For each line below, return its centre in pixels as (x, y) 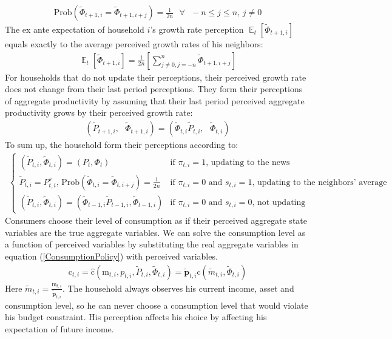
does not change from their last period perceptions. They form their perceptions (154, 89)
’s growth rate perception (197, 29)
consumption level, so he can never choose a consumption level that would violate (157, 305)
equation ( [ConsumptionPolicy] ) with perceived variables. (111, 256)
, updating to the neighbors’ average (319, 182)
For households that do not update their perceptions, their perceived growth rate (156, 77)
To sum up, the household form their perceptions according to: (122, 145)
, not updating (279, 203)
